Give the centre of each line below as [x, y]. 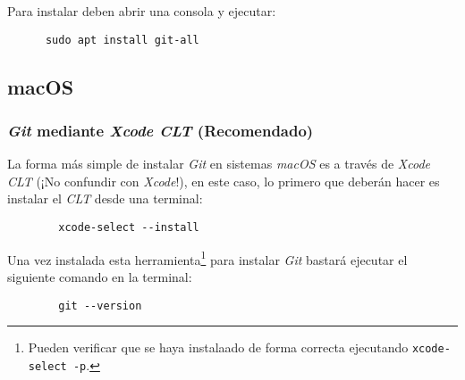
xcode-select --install [129, 228]
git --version [100, 306]
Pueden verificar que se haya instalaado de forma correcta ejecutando [218, 347]
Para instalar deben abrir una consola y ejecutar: [142, 11]
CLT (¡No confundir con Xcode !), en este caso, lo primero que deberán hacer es [224, 181]
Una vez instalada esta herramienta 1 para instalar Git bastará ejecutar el [207, 258]
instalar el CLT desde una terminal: [105, 198]
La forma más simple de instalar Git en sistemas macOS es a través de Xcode [219, 164]
